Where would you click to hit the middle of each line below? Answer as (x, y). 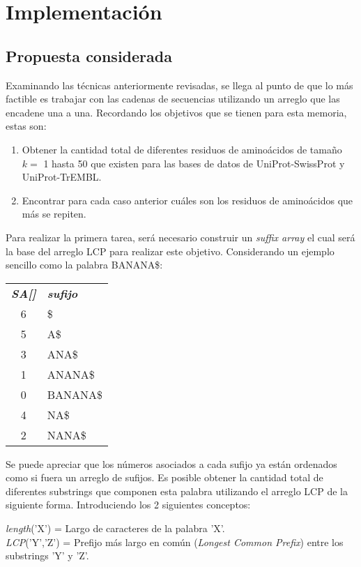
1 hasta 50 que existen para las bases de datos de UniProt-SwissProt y (194, 163)
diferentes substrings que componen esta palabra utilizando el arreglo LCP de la (177, 491)
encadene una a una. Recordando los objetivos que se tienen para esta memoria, (176, 112)
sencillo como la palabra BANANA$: (84, 265)
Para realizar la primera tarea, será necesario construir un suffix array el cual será (180, 237)
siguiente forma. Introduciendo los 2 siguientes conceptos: (128, 505)
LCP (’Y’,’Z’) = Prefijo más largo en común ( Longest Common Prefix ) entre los (175, 542)
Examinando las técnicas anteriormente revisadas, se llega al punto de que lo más (179, 85)
